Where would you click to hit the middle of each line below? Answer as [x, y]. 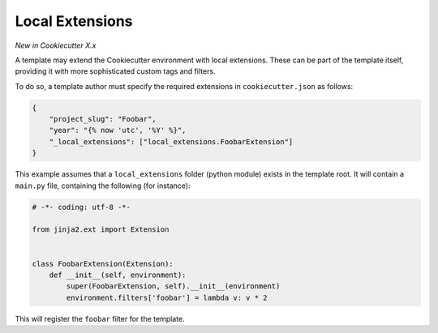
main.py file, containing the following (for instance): [103, 186]
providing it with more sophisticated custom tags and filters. [115, 71]
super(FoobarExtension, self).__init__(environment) [173, 286]
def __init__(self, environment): [118, 275]
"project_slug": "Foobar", [103, 119]
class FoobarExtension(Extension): [103, 264]
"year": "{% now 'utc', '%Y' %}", [118, 130]
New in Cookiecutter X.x [56, 45]
